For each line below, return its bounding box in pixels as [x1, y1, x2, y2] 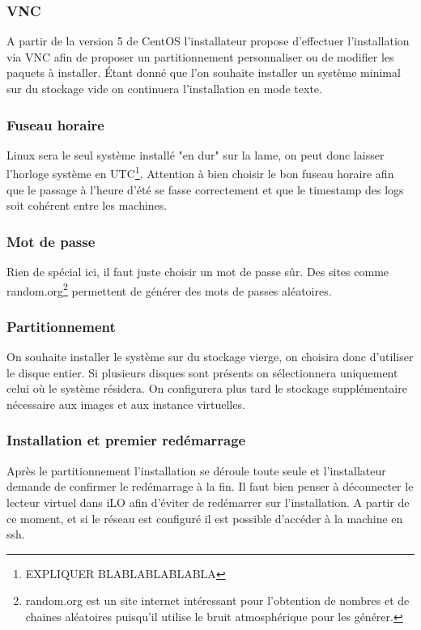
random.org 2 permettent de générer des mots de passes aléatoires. [6, 279, 332, 299]
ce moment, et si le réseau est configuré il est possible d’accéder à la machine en [6, 509, 403, 526]
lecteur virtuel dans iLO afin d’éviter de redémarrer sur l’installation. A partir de [6, 493, 410, 510]
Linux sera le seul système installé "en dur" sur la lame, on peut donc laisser [6, 146, 385, 163]
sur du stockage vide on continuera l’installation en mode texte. [6, 80, 322, 96]
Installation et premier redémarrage [6, 430, 246, 450]
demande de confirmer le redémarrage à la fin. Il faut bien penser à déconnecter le [6, 478, 414, 495]
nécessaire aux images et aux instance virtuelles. [6, 395, 245, 412]
